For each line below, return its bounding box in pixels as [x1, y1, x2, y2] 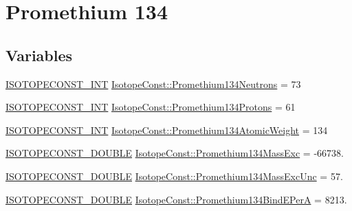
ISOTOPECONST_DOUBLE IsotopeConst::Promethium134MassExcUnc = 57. [5, 168, 343, 183]
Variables [5, 44, 73, 65]
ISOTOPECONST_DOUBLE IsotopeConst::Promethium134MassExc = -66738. [5, 146, 344, 160]
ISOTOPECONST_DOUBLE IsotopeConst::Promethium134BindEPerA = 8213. [5, 192, 347, 206]
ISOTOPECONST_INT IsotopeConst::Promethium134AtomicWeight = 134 [5, 122, 328, 137]
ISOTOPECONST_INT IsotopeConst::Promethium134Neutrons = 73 [5, 76, 301, 91]
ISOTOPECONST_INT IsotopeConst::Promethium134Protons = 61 [5, 100, 296, 114]
